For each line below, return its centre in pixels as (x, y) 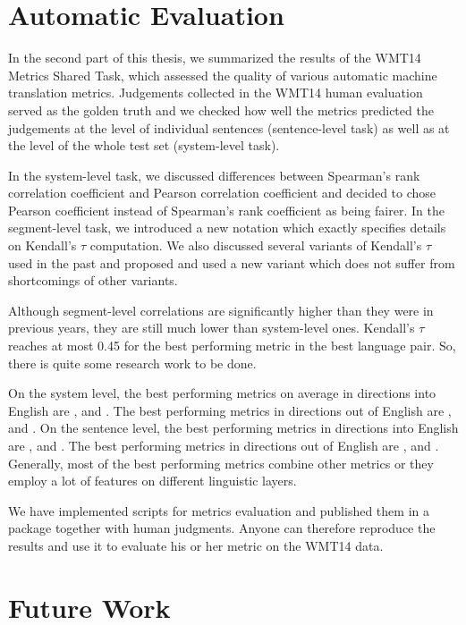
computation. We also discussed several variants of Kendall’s (256, 245)
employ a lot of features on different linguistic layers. (153, 481)
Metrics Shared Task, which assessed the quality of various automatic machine (223, 75)
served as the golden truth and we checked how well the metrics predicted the (221, 110)
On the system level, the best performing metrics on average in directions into (222, 393)
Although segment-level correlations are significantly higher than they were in (221, 310)
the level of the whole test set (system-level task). (144, 145)
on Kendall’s (42, 245)
